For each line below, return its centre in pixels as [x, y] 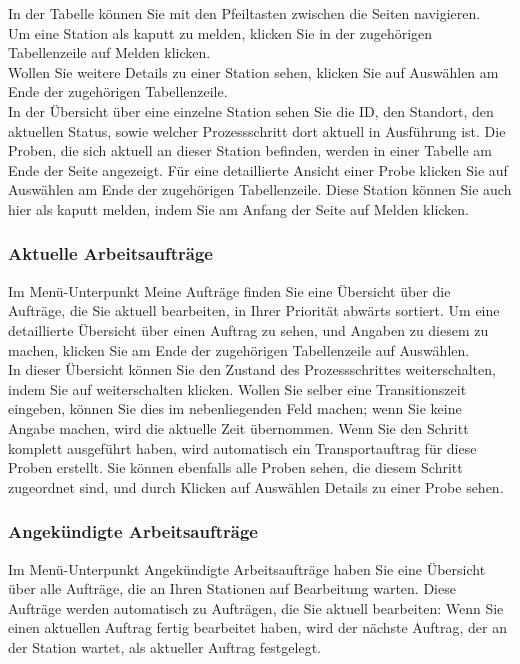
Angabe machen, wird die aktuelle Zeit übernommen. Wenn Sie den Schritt [238, 427]
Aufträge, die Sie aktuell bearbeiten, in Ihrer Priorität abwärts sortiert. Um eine [254, 310]
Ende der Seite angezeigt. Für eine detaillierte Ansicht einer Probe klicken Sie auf [258, 169]
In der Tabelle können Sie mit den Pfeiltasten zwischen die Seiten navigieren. [244, 13]
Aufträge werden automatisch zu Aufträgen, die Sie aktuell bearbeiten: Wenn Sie [256, 607]
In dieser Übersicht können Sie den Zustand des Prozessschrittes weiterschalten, [252, 369]
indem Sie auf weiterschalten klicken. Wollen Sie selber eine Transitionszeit [237, 388]
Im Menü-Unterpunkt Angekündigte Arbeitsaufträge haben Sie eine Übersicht [247, 568]
